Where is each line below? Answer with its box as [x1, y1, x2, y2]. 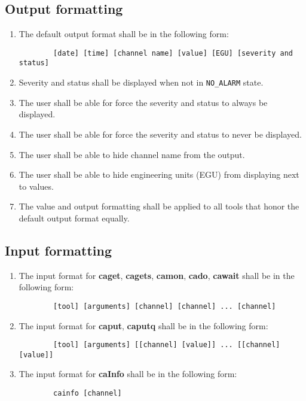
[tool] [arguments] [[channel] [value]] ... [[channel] [53, 341, 280, 350]
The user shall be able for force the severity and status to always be [19, 96, 268, 108]
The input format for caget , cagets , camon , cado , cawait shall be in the [19, 269, 295, 281]
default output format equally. [19, 211, 130, 224]
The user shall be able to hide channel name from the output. [19, 148, 245, 160]
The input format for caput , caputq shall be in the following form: [19, 319, 268, 332]
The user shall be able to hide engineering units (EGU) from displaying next [19, 168, 299, 181]
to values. [19, 180, 54, 192]
